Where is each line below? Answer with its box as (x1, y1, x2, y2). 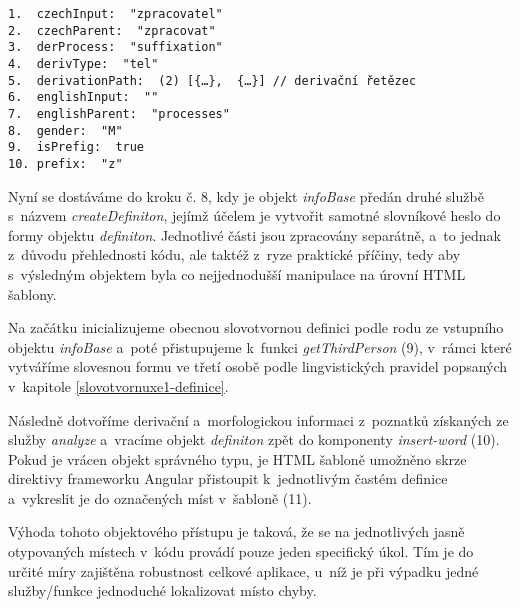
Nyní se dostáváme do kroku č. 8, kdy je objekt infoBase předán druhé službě (8, 185, 484, 206)
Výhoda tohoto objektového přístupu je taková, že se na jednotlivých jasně (8, 521, 465, 542)
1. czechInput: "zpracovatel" (8, 7, 223, 21)
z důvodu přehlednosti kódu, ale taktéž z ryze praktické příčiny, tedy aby (8, 244, 461, 265)
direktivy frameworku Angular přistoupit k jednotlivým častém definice (8, 468, 448, 489)
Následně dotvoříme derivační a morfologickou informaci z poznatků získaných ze (8, 409, 509, 430)
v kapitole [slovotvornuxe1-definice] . (8, 375, 229, 396)
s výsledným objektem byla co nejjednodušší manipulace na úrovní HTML (8, 263, 466, 284)
